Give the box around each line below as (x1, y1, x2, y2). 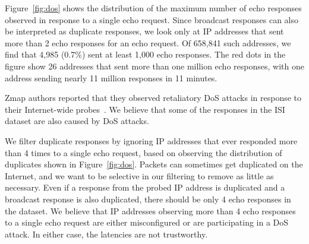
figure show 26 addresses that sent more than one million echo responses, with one (5, 59, 304, 72)
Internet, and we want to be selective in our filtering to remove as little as (5, 169, 274, 182)
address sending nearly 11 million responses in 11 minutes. (5, 71, 217, 84)
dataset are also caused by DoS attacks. (5, 115, 149, 127)
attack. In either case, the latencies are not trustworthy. (5, 227, 208, 240)
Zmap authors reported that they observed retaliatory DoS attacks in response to (5, 91, 302, 104)
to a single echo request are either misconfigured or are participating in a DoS (5, 216, 289, 229)
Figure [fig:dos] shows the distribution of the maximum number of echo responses (5, 2, 302, 14)
